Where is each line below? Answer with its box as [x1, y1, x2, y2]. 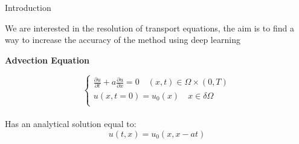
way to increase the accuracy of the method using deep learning [5, 33, 240, 46]
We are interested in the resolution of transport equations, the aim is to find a [5, 21, 294, 34]
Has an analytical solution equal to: [5, 117, 137, 130]
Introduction [5, 1, 51, 13]
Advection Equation [5, 53, 89, 66]
